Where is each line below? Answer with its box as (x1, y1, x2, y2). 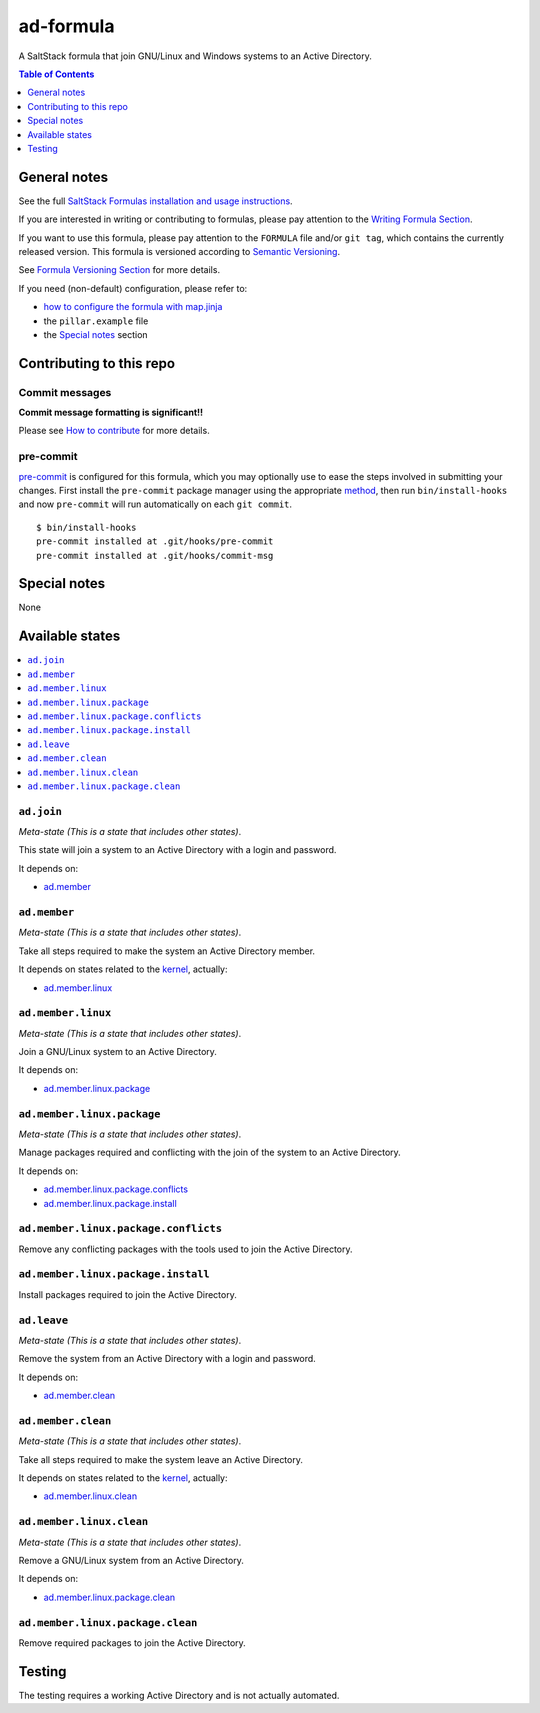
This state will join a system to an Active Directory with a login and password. (18, 844, 337, 856)
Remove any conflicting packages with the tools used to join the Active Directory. (18, 1243, 353, 1255)
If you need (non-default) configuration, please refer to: (18, 282, 248, 294)
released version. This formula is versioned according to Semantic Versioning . (18, 245, 340, 257)
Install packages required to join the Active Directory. (18, 1288, 237, 1300)
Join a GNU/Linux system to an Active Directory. (18, 1046, 217, 1058)
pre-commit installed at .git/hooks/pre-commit (36, 536, 274, 547)
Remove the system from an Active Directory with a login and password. (18, 1353, 317, 1365)
